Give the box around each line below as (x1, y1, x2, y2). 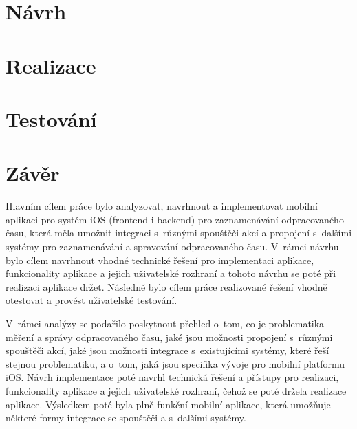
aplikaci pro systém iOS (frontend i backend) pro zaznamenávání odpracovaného (6, 212, 344, 226)
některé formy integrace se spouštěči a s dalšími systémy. (6, 410, 246, 425)
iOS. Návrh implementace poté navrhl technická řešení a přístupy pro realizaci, (6, 370, 339, 384)
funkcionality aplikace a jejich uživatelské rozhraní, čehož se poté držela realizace (6, 383, 347, 397)
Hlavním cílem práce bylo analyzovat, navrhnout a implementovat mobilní (6, 199, 318, 213)
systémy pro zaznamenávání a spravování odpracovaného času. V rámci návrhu (6, 239, 339, 254)
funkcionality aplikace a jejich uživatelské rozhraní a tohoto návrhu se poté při (6, 266, 336, 280)
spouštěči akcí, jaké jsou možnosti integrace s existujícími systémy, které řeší (6, 343, 329, 357)
